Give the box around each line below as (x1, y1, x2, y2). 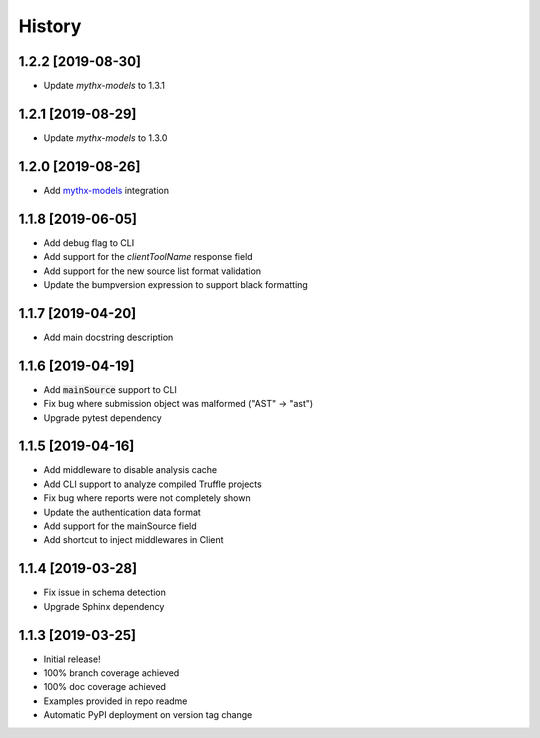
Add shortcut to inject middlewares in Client (43, 534, 224, 546)
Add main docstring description (43, 331, 174, 343)
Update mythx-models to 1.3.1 (43, 80, 165, 92)
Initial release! (43, 653, 101, 665)
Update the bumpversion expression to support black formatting (43, 278, 309, 290)
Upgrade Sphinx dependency (43, 600, 165, 612)
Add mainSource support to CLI (43, 383, 177, 395)
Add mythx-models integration (43, 184, 170, 196)
